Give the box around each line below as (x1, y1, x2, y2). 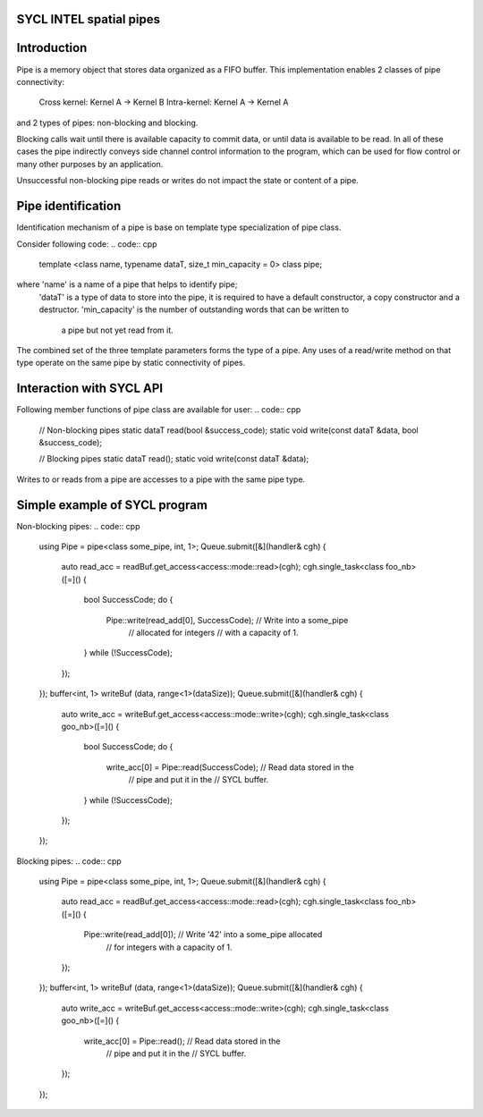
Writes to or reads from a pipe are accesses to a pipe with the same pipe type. (16, 474, 306, 485)
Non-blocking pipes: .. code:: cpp (16, 520, 140, 531)
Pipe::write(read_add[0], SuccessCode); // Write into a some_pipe (106, 614, 349, 625)
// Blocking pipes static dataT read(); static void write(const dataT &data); (38, 453, 309, 464)
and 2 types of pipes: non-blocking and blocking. (16, 117, 199, 128)
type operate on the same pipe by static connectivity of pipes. (16, 358, 246, 368)
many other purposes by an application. (16, 158, 164, 169)
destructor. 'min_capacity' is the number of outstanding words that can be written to (38, 304, 349, 315)
